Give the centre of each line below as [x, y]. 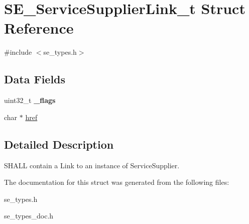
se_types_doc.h [29, 216]
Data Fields [35, 79]
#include [18, 52]
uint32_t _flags [30, 100]
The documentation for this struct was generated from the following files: [117, 182]
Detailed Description [59, 144]
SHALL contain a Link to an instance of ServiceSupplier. [92, 165]
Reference [39, 28]
